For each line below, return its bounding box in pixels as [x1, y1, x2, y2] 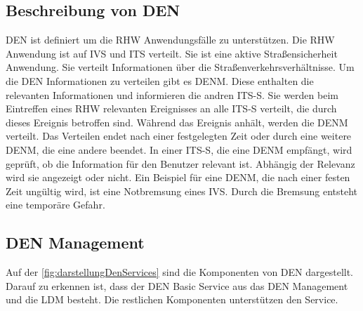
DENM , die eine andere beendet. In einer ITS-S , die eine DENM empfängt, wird [6, 142, 352, 157]
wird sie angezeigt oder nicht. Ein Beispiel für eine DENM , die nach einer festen [6, 170, 350, 185]
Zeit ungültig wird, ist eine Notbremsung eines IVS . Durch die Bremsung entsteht [6, 183, 358, 198]
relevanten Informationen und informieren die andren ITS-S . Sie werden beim [6, 87, 338, 102]
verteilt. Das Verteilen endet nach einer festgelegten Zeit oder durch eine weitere [6, 128, 352, 143]
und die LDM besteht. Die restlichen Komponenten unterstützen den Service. [6, 292, 338, 307]
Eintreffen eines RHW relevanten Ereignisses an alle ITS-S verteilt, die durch [6, 101, 337, 116]
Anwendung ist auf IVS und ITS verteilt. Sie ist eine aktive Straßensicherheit [6, 46, 338, 60]
